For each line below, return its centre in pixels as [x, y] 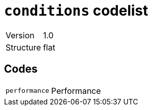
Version [20, 35]
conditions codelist [76, 11]
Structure [23, 47]
